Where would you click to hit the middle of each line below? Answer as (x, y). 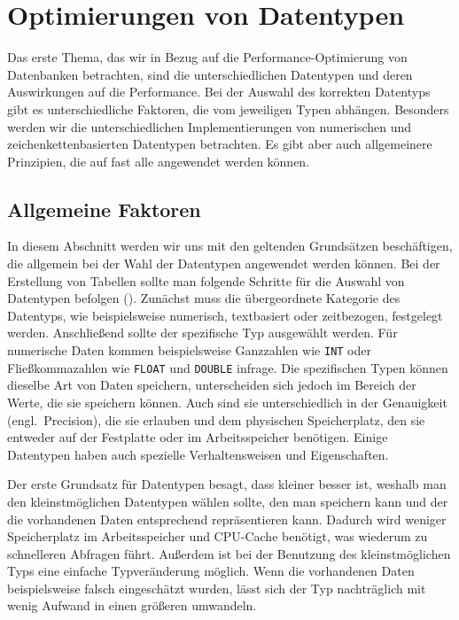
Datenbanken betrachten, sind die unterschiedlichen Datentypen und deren (210, 74)
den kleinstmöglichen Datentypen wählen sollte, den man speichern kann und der (228, 501)
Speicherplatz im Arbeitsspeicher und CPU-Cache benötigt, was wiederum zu (218, 536)
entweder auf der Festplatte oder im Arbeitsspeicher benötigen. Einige (198, 437)
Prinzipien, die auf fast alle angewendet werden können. (159, 161)
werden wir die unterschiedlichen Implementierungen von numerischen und (210, 126)
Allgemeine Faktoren (104, 209)
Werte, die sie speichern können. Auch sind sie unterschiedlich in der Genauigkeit (227, 402)
